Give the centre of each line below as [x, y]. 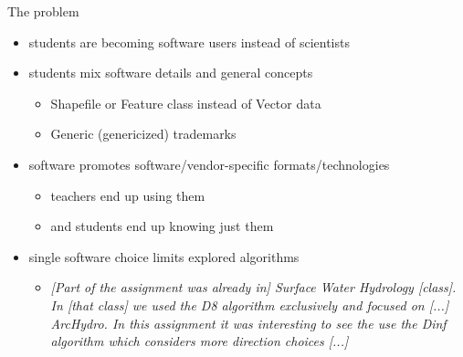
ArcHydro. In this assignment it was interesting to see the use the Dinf [248, 323]
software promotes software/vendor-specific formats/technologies [209, 164]
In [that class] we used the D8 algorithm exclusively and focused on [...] [250, 304]
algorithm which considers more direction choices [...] [200, 341]
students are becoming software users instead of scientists [189, 42]
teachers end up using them [128, 195]
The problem [43, 11]
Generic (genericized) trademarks [143, 134]
